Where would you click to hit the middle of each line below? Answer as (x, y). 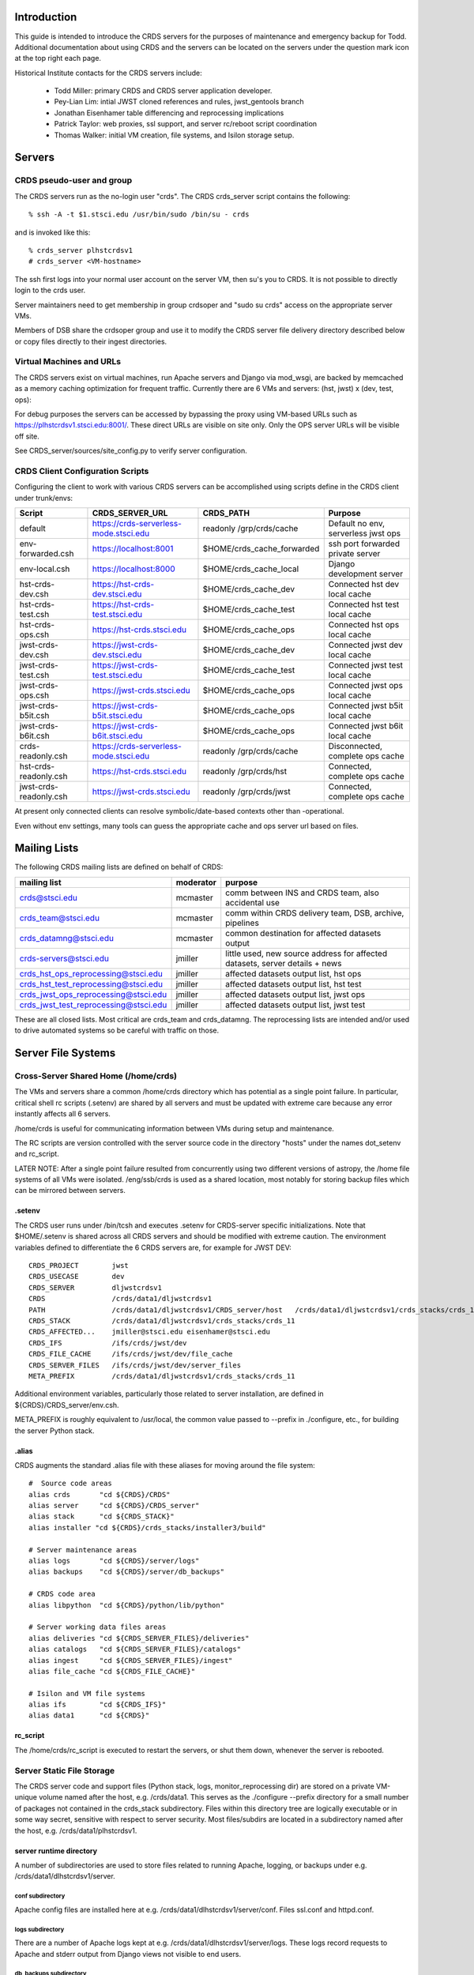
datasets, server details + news (284, 963)
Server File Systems (65, 1053)
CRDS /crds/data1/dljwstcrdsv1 (120, 1299)
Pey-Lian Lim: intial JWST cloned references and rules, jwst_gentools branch (179, 102)
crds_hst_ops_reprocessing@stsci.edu (91, 973)
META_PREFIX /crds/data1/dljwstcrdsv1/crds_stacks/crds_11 (162, 1376)
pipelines (243, 923)
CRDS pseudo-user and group (73, 180)
